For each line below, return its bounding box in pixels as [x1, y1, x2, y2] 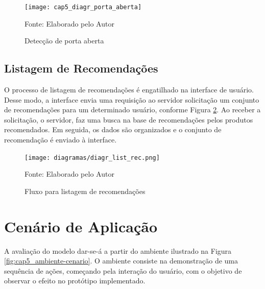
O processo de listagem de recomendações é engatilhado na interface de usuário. [4, 84, 254, 95]
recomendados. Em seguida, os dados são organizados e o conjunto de [4, 124, 222, 135]
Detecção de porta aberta [25, 35, 104, 46]
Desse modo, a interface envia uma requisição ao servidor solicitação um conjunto [4, 94, 259, 105]
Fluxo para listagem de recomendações [25, 185, 146, 196]
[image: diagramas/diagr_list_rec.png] [25, 154, 160, 161]
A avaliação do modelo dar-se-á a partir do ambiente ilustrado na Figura [4, 245, 232, 256]
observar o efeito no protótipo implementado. [4, 275, 146, 286]
